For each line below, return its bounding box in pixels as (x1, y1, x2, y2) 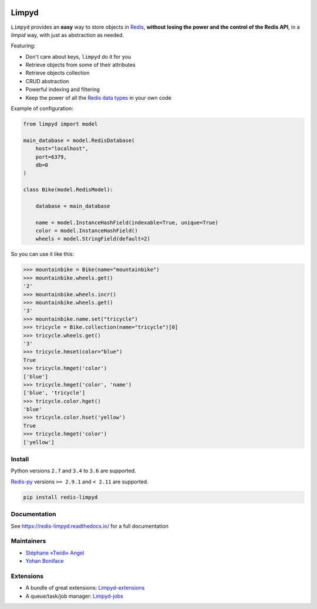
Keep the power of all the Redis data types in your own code (25, 94, 171, 101)
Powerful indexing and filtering (25, 86, 100, 93)
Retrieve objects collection (25, 69, 90, 76)
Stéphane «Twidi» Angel (25, 549, 85, 556)
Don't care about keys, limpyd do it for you (25, 53, 131, 60)
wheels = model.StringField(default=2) (35, 235, 151, 242)
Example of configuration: (11, 105, 73, 112)
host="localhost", (35, 146, 89, 152)
